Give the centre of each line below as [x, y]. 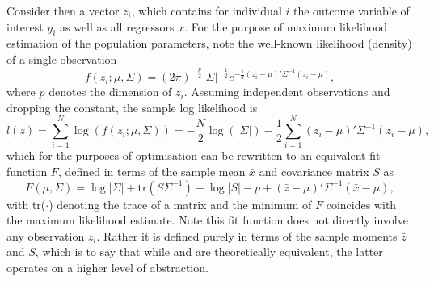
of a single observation [62, 59]
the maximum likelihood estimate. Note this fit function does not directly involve [207, 220]
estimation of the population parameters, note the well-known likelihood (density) [209, 43]
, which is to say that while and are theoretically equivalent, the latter [209, 252]
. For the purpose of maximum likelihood [286, 26]
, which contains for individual [206, 10]
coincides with [361, 204]
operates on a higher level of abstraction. [107, 267]
